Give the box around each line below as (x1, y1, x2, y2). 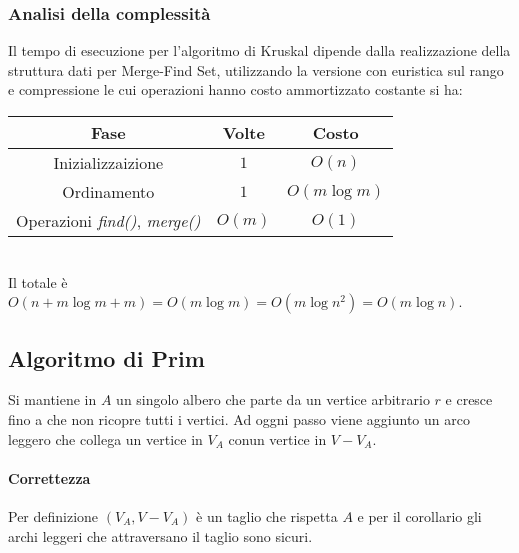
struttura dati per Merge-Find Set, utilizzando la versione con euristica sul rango (8, 59, 504, 80)
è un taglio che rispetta (196, 505, 338, 526)
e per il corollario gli (357, 505, 482, 526)
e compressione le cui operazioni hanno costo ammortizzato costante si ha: (8, 79, 463, 100)
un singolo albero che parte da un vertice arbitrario (116, 389, 430, 410)
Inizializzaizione (53, 151, 164, 174)
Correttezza (8, 467, 91, 488)
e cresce (445, 389, 493, 410)
